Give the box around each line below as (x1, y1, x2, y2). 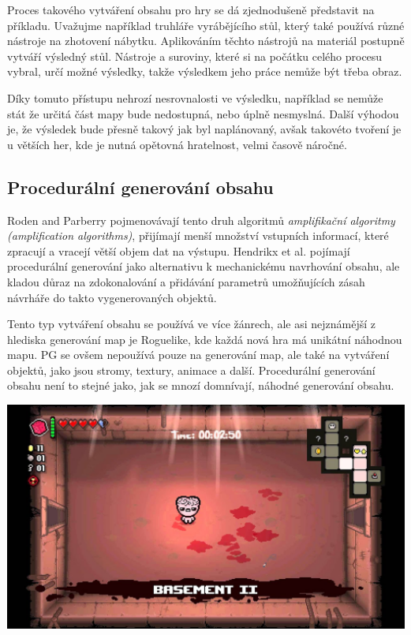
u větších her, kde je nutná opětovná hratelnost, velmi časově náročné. (7, 136, 347, 152)
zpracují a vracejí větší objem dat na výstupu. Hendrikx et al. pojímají (7, 242, 350, 259)
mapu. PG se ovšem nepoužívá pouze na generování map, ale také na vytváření (7, 346, 390, 363)
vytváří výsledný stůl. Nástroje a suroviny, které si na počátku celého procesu (7, 47, 383, 64)
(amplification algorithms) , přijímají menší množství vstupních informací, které (7, 227, 389, 244)
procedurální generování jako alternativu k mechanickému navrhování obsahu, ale (7, 258, 400, 275)
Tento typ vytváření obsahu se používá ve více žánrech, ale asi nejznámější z (7, 316, 376, 332)
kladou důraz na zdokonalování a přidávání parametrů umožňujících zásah (7, 273, 365, 289)
